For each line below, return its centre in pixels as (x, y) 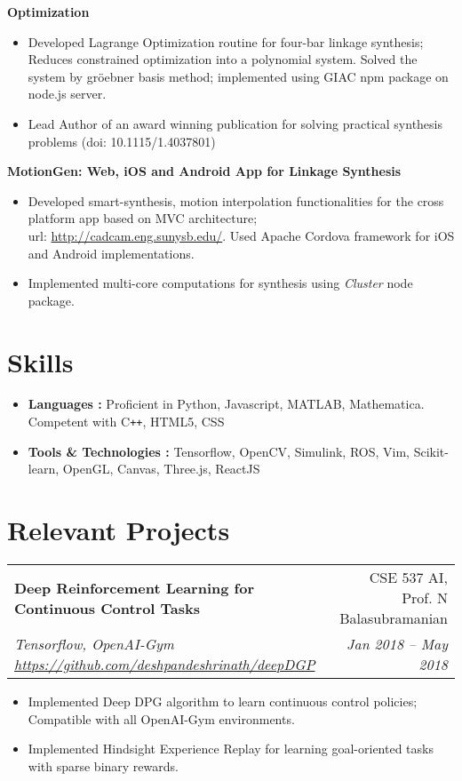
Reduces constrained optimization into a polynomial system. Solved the (223, 59)
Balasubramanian (394, 618)
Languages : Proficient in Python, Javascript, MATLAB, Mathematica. (226, 404)
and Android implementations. (111, 253)
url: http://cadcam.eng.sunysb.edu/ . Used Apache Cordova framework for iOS (241, 235)
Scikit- (431, 451)
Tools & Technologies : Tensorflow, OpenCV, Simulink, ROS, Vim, (219, 451)
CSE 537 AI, (408, 577)
